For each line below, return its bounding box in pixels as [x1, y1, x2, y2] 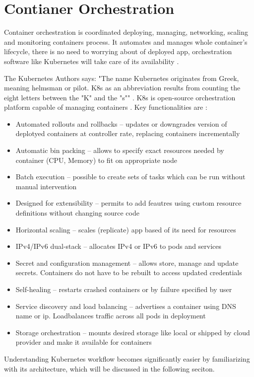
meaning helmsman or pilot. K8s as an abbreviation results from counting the [4, 82, 241, 93]
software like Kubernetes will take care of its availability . [4, 56, 179, 66]
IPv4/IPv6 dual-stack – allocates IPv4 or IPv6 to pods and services [15, 241, 222, 251]
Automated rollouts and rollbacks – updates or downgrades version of [15, 118, 227, 129]
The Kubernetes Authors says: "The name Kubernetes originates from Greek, [4, 73, 239, 83]
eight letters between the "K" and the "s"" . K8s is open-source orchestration [4, 92, 236, 102]
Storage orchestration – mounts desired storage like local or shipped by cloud [15, 327, 250, 337]
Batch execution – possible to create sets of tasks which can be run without [15, 171, 246, 182]
